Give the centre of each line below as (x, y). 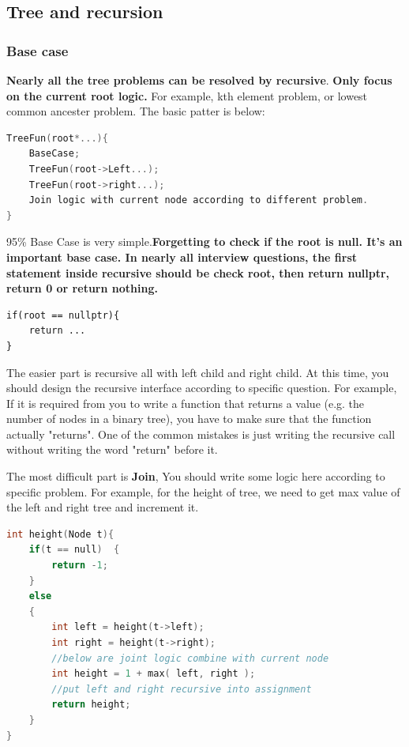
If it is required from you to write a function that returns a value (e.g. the (186, 403)
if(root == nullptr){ (63, 315)
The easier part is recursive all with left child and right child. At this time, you (198, 372)
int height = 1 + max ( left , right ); (154, 674)
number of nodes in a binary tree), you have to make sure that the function (189, 419)
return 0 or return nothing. (82, 288)
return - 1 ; (80, 566)
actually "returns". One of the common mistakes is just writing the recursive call (201, 434)
